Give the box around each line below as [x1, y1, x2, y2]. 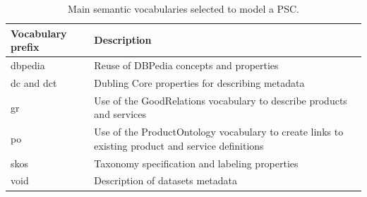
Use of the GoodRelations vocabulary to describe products [94, 92, 347, 107]
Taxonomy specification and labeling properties [94, 155, 299, 170]
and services [94, 107, 147, 121]
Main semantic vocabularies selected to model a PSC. [68, 1, 299, 16]
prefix [11, 40, 40, 54]
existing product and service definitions [94, 138, 264, 153]
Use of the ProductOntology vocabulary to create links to [94, 124, 344, 139]
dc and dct [11, 75, 57, 90]
